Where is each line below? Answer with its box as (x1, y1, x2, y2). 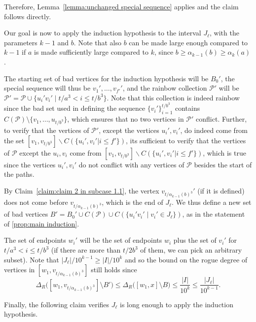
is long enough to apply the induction (120, 299, 233, 309)
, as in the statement (182, 209, 245, 219)
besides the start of (194, 159, 252, 169)
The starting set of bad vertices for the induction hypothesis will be (4, 73, 209, 83)
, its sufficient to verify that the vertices (126, 135, 246, 145)
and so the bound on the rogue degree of (124, 254, 248, 264)
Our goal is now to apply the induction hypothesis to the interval (4, 28, 201, 38)
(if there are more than (51, 245, 121, 255)
